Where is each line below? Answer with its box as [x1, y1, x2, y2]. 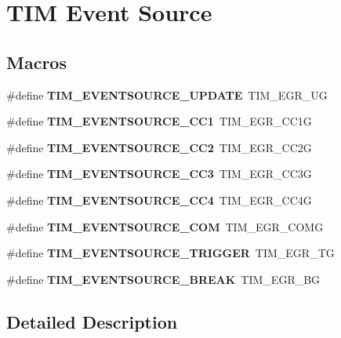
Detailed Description [6, 309, 178, 333]
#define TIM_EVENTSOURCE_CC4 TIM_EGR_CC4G [6, 191, 312, 208]
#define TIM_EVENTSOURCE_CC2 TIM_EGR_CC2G [6, 139, 312, 155]
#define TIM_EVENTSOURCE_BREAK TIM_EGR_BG [6, 271, 321, 287]
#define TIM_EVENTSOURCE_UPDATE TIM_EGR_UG [6, 86, 328, 103]
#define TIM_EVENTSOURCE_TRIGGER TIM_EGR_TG [6, 245, 335, 261]
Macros [6, 49, 67, 74]
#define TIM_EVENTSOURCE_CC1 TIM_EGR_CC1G [6, 113, 312, 129]
